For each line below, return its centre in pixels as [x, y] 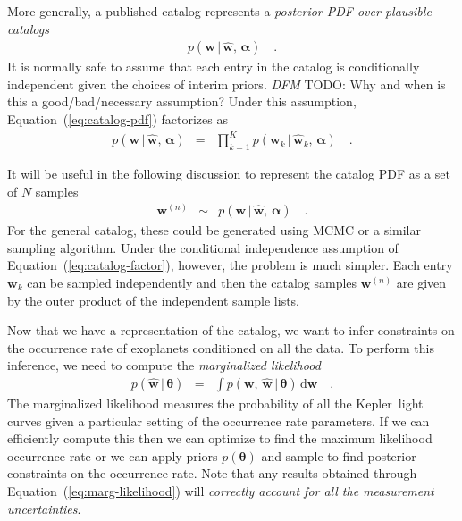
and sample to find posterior [339, 455]
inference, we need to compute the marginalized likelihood [164, 365]
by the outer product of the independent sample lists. [153, 300]
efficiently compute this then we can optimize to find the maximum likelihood [220, 438]
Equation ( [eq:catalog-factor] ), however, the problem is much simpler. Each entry [230, 265]
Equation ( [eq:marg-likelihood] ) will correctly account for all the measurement [221, 490]
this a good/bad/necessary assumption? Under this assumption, [182, 101]
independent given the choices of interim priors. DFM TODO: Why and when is [227, 84]
